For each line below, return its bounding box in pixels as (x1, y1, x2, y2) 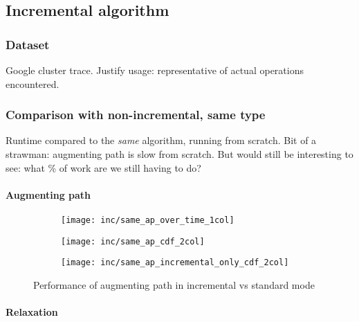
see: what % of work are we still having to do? (6, 160, 201, 175)
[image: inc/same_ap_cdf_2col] (61, 236, 205, 247)
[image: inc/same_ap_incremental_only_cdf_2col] (61, 258, 289, 268)
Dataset (6, 35, 50, 53)
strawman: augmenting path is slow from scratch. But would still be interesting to (6, 147, 353, 161)
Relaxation (6, 305, 58, 319)
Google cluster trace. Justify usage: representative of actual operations (6, 63, 304, 77)
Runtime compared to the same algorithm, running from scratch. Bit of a (6, 133, 317, 147)
